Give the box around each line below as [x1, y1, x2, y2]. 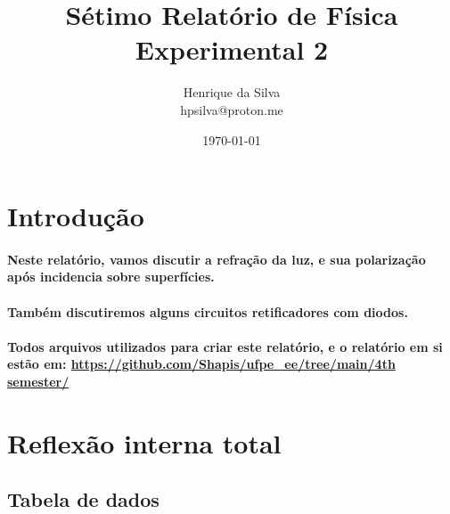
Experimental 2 [135, 31, 329, 68]
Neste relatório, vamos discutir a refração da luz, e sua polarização [7, 249, 426, 268]
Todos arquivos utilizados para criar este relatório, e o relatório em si [7, 337, 443, 355]
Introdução [7, 198, 144, 234]
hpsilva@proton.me [180, 100, 283, 118]
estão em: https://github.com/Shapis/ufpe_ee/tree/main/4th [7, 355, 396, 373]
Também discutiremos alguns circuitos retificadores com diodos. [7, 302, 408, 321]
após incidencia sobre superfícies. [7, 267, 215, 286]
